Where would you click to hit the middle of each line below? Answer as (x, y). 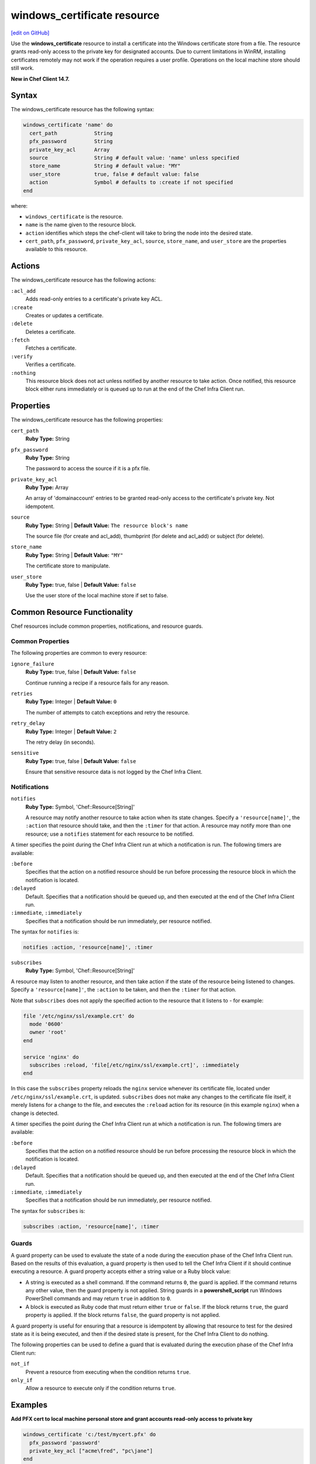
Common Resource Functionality (72, 612)
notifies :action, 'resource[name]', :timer (88, 948)
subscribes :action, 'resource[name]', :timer (91, 1226)
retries (22, 693)
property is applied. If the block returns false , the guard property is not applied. (123, 1315)
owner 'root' (48, 1032)
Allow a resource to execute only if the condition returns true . (101, 1388)
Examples (29, 1405)
